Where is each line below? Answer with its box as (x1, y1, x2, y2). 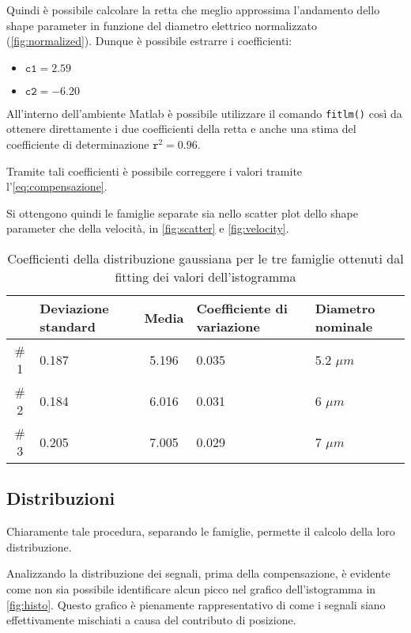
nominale (315, 317, 373, 335)
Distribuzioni (6, 486, 115, 510)
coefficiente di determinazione (6, 136, 149, 153)
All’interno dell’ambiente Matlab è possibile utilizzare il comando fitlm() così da (6, 104, 402, 121)
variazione (196, 317, 260, 335)
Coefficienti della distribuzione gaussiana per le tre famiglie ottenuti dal (7, 249, 404, 267)
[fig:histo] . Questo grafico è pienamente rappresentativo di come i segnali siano (6, 596, 386, 612)
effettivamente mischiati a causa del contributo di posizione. (6, 612, 296, 628)
